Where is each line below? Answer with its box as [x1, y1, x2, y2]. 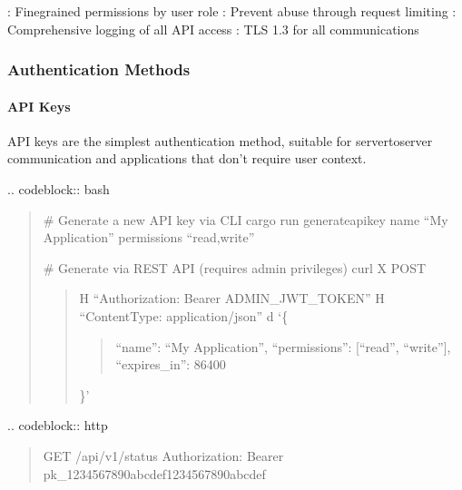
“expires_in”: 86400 [115, 355, 226, 374]
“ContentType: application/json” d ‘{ [79, 306, 289, 325]
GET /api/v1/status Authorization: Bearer [43, 446, 284, 465]
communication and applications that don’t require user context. [7, 149, 367, 168]
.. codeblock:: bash [7, 180, 110, 199]
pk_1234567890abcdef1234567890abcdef [43, 464, 266, 483]
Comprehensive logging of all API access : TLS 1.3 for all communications [7, 19, 419, 38]
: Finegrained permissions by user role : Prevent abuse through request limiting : [7, 2, 457, 20]
